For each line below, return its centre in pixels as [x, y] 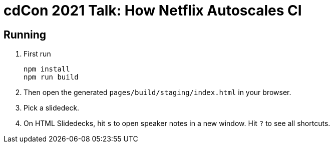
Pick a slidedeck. [52, 108]
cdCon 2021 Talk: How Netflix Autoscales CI [153, 10]
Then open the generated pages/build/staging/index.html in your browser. [157, 92]
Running [25, 34]
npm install [47, 69]
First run [37, 54]
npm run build [51, 77]
